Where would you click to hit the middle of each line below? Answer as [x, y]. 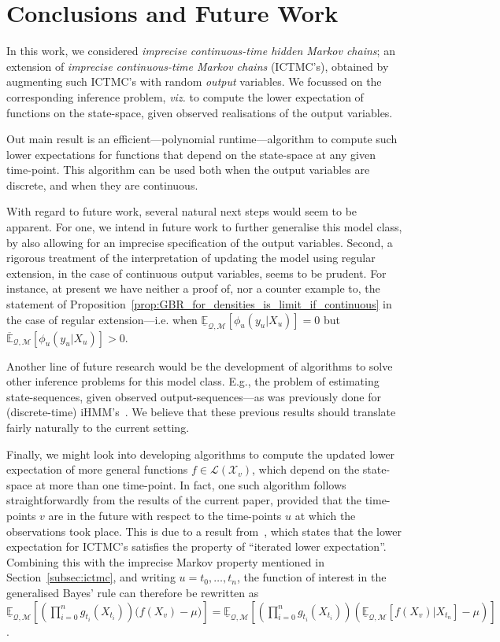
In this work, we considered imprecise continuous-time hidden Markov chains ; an [201, 51]
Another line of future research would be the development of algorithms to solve [200, 365]
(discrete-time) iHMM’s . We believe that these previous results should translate [201, 412]
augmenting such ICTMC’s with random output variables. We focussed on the [194, 81]
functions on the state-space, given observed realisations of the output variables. [200, 112]
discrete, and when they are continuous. [102, 184]
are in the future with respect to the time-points [165, 515]
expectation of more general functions [97, 469]
